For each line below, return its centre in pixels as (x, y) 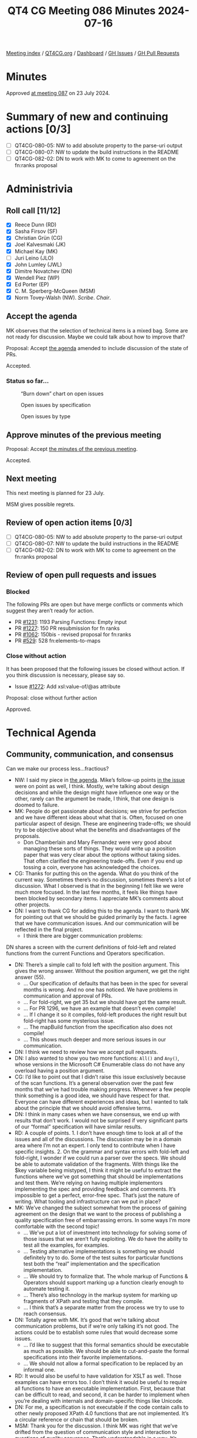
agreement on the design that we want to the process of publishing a (98, 1214)
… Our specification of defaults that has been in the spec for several (106, 983)
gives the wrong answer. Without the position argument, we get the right (102, 971)
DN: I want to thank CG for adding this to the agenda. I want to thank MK (102, 911)
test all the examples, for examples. (66, 1245)
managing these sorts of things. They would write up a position (99, 848)
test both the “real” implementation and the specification (91, 1264)
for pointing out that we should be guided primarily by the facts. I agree (101, 917)
